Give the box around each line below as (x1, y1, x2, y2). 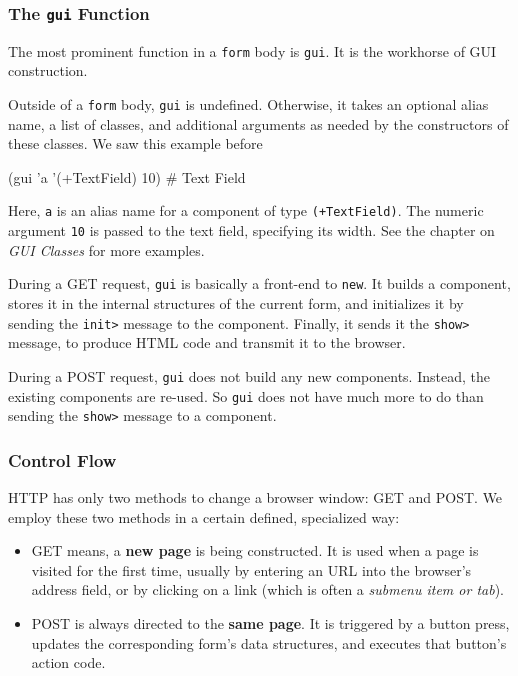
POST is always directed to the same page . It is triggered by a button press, (31, 613, 510, 634)
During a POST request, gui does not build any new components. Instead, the (8, 365, 490, 386)
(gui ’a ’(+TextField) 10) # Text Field (8, 166, 246, 187)
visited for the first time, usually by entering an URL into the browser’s (31, 559, 472, 580)
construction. (8, 60, 88, 81)
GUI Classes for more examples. (8, 239, 205, 260)
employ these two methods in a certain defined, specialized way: (8, 506, 400, 527)
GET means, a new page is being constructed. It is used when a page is (31, 540, 479, 561)
